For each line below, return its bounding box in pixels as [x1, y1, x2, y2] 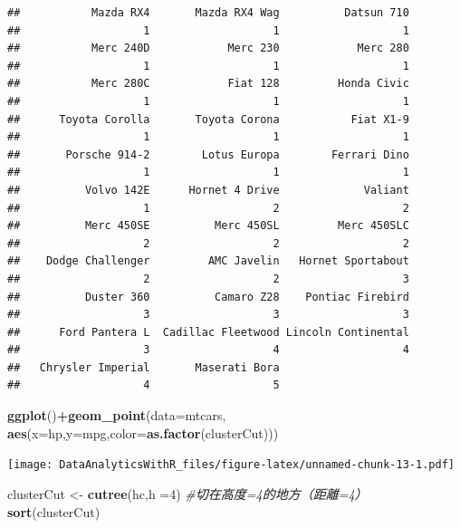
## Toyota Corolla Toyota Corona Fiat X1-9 [7, 112, 409, 126]
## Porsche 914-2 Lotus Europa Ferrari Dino [7, 148, 409, 161]
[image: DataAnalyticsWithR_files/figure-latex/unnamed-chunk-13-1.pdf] [7, 458, 455, 472]
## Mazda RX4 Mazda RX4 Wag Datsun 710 [7, 6, 409, 19]
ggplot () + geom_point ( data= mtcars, [7, 406, 226, 425]
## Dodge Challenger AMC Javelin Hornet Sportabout [7, 254, 409, 268]
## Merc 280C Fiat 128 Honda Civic [7, 77, 409, 91]
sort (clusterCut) [7, 502, 101, 521]
